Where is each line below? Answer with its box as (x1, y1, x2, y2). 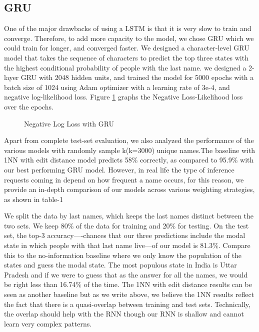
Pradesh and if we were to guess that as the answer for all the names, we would (4, 269, 248, 279)
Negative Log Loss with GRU (24, 118, 114, 128)
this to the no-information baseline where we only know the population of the (4, 249, 242, 260)
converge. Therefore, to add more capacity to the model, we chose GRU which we (4, 32, 254, 43)
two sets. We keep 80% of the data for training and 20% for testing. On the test (4, 220, 249, 230)
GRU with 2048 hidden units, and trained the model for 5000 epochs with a (20, 72, 254, 82)
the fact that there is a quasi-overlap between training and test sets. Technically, (4, 298, 250, 309)
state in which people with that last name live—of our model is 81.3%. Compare (4, 240, 250, 250)
